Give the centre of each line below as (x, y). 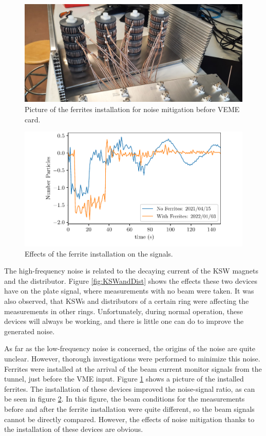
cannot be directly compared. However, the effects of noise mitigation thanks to (129, 419)
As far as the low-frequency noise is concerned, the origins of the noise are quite (130, 348)
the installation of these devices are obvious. (74, 429)
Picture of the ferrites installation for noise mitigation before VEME (132, 109)
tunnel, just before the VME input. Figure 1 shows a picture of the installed (124, 379)
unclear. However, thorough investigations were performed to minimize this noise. (132, 358)
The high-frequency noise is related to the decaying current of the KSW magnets (131, 271)
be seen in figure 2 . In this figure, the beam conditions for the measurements (125, 399)
